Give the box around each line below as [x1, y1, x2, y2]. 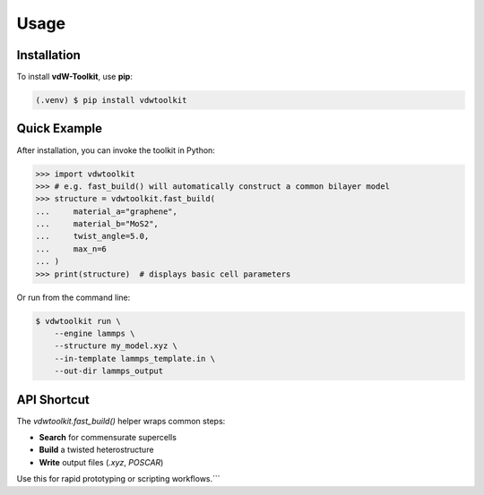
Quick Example [16, 121, 103, 136]
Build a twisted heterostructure [39, 444, 154, 456]
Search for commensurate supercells [39, 432, 177, 443]
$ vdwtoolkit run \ [35, 316, 121, 326]
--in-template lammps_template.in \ [54, 354, 215, 363]
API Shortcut [16, 392, 90, 407]
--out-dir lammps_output [54, 366, 164, 376]
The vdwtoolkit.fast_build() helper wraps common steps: [16, 415, 226, 426]
